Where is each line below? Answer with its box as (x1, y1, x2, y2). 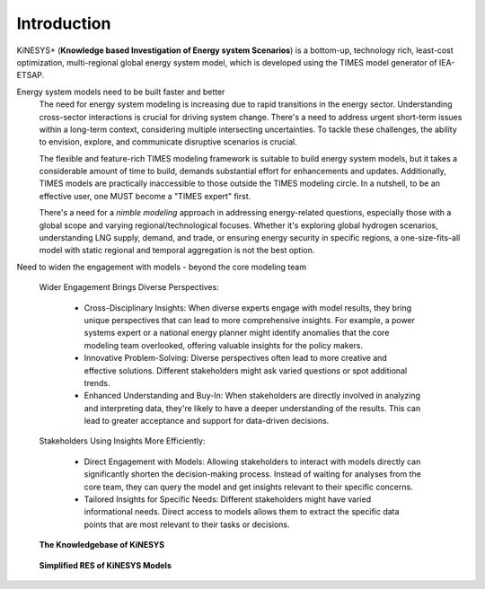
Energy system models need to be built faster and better (16, 86, 225, 97)
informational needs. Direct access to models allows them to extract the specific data (84, 506, 400, 517)
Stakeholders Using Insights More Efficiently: (39, 435, 206, 446)
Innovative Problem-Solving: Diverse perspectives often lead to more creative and (84, 353, 388, 364)
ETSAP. (16, 70, 45, 81)
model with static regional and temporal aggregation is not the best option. (39, 245, 315, 256)
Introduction (16, 13, 111, 33)
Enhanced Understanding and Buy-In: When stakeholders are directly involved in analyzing (84, 391, 421, 401)
